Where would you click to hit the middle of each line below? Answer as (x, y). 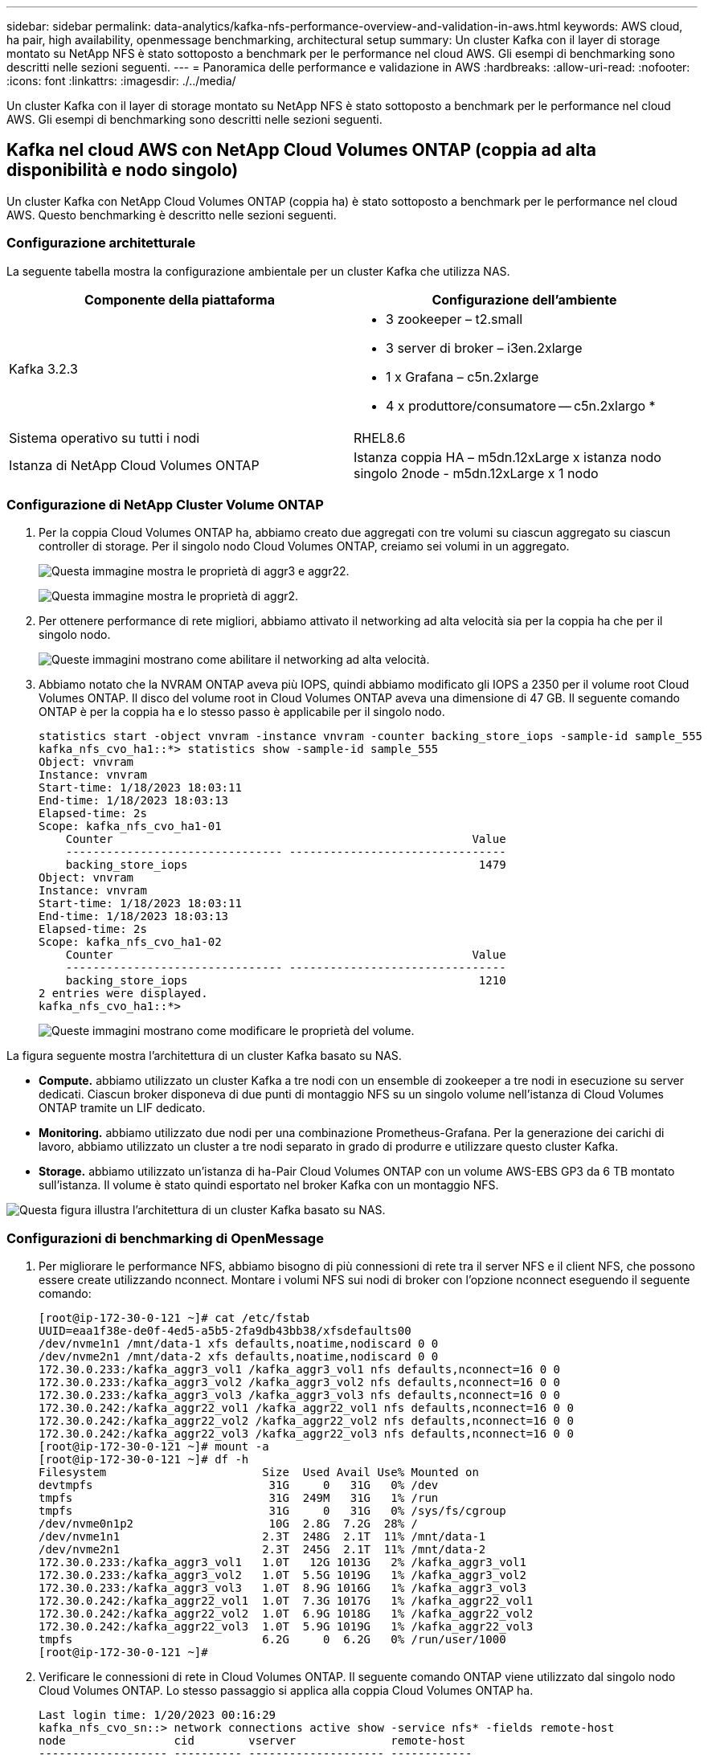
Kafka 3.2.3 (43, 368)
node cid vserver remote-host (252, 1741)
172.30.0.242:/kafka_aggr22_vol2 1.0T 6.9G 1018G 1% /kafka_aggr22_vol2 (286, 1614)
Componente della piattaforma (180, 299)
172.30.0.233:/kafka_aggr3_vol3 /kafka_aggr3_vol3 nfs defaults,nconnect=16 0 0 (300, 1395)
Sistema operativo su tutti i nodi (104, 438)
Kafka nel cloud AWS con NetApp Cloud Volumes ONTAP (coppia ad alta (302, 150)
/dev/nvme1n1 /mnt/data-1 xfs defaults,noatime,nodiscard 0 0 (239, 1344)
